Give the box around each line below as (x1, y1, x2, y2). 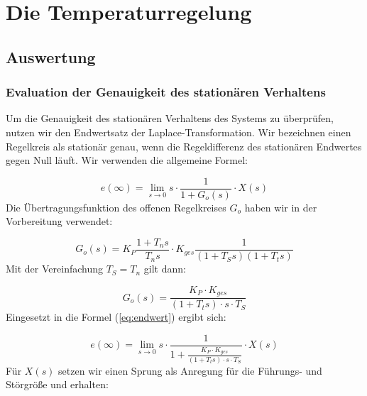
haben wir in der (244, 199, 317, 214)
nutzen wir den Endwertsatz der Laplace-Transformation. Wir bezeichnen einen (6, 124, 351, 139)
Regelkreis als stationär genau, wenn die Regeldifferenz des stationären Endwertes (6, 138, 362, 153)
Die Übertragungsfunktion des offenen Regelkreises (6, 199, 226, 214)
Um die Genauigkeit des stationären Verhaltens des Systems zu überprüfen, (6, 111, 334, 126)
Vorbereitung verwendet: (6, 214, 113, 229)
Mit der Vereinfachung (6, 261, 103, 276)
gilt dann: (143, 261, 186, 276)
